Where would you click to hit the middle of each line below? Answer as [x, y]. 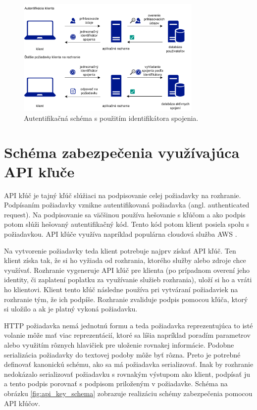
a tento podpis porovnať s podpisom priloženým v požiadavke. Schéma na [116, 384]
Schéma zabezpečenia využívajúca [122, 152]
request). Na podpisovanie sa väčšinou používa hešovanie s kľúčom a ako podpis [125, 214]
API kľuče [39, 171]
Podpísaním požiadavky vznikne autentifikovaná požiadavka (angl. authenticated [127, 205]
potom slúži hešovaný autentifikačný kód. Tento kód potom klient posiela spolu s [127, 224]
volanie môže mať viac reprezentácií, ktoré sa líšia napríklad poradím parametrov [127, 335]
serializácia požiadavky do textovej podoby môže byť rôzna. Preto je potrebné [122, 354]
